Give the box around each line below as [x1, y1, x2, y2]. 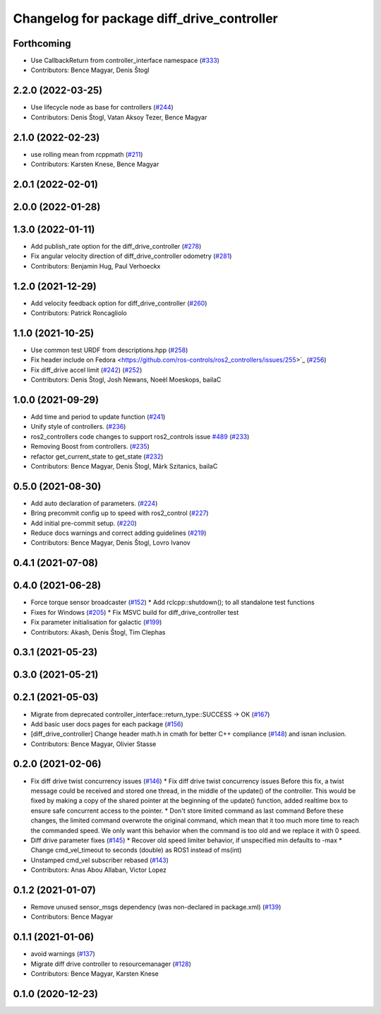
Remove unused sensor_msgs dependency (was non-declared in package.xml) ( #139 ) [30, 903, 282, 911]
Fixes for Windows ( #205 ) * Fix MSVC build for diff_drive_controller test [30, 608, 239, 616]
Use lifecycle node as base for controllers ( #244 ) [30, 103, 174, 112]
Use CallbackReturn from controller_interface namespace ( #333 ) [30, 57, 220, 65]
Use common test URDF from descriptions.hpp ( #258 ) [30, 346, 188, 354]
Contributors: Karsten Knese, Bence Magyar [30, 160, 159, 169]
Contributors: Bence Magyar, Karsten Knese [30, 969, 159, 978]
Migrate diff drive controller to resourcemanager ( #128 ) [30, 960, 192, 968]
